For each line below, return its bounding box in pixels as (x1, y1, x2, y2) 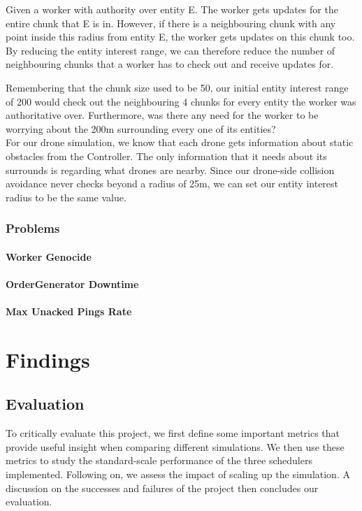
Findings (6, 345, 90, 373)
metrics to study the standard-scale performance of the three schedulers (6, 453, 312, 468)
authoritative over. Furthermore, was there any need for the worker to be (6, 108, 319, 122)
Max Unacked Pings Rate (6, 304, 132, 319)
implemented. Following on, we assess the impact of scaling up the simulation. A (6, 467, 350, 482)
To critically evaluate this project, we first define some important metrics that (6, 426, 340, 440)
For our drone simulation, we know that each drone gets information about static (6, 135, 354, 150)
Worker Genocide (6, 249, 92, 264)
